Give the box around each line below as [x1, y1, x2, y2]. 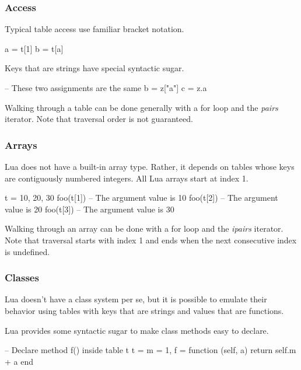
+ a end [5, 355, 33, 367]
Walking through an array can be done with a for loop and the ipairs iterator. [5, 222, 283, 235]
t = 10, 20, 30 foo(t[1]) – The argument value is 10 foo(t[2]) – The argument [5, 191, 278, 204]
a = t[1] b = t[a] [5, 42, 64, 54]
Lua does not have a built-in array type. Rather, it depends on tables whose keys [5, 160, 295, 172]
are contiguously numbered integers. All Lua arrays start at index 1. [5, 172, 249, 184]
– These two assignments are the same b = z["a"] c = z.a [5, 82, 207, 93]
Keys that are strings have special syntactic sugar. [5, 62, 184, 74]
